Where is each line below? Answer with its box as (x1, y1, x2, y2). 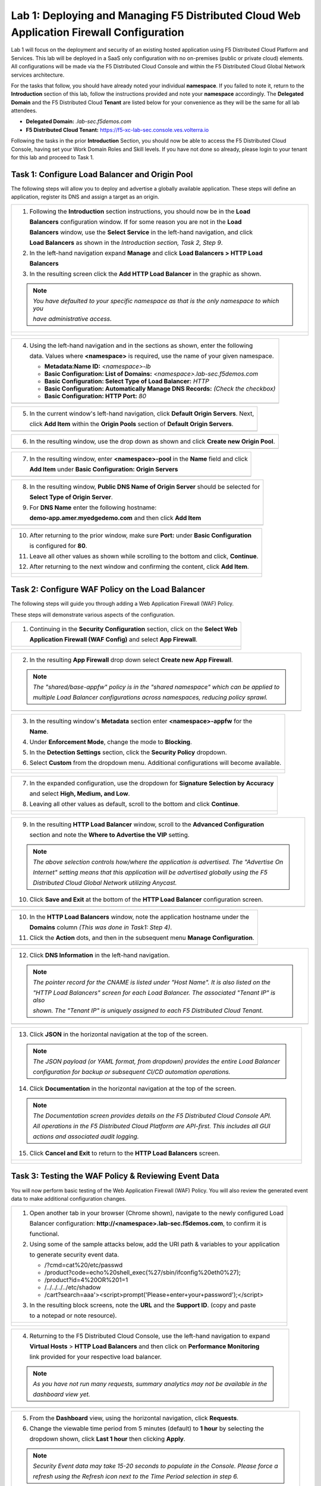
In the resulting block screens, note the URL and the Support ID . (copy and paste (29, 1301, 256, 1309)
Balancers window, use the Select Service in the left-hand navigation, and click (29, 228, 253, 236)
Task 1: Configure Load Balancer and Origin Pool (11, 169, 193, 180)
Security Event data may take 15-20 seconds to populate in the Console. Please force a (33, 1462, 279, 1471)
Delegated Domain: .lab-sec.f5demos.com (26, 118, 132, 125)
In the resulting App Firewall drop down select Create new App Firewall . (29, 656, 233, 664)
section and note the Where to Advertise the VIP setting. (29, 831, 190, 839)
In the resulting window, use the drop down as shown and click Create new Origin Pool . (29, 437, 275, 445)
